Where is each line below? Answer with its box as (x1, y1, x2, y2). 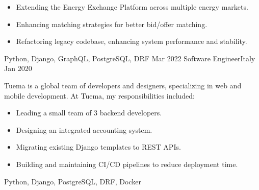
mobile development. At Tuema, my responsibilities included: (4, 90, 195, 101)
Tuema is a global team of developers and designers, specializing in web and (4, 80, 242, 90)
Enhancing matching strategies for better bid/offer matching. (16, 18, 208, 29)
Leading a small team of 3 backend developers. (16, 107, 162, 118)
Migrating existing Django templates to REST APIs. (16, 141, 181, 152)
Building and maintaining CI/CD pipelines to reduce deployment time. (16, 158, 238, 169)
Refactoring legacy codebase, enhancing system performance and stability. (16, 36, 247, 46)
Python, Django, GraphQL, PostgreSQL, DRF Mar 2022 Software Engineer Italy (4, 53, 255, 63)
